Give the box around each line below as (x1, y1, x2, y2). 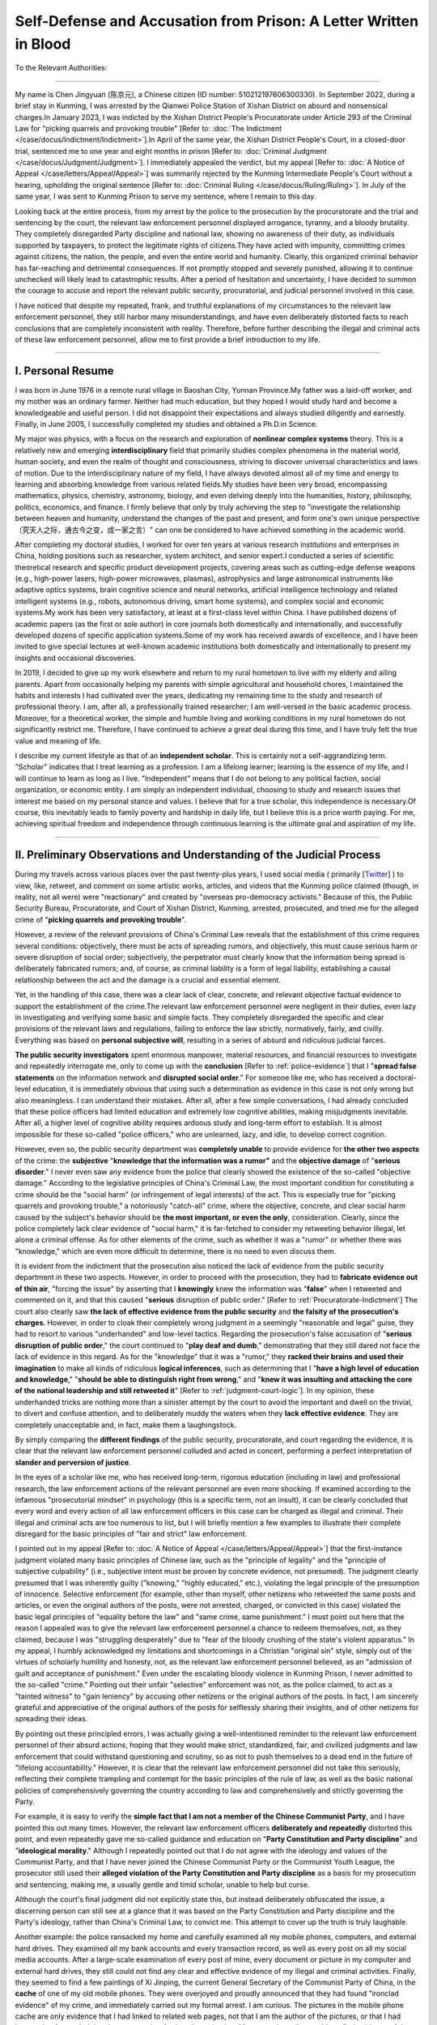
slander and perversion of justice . (15, 1457, 131, 1467)
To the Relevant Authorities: (15, 63, 108, 73)
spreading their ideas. (15, 1714, 88, 1724)
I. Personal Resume (15, 364, 114, 377)
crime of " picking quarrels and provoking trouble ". (15, 914, 187, 924)
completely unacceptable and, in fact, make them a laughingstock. (15, 1420, 237, 1430)
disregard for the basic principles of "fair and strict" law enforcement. (15, 1529, 248, 1539)
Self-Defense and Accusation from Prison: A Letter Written (15, 12, 419, 30)
